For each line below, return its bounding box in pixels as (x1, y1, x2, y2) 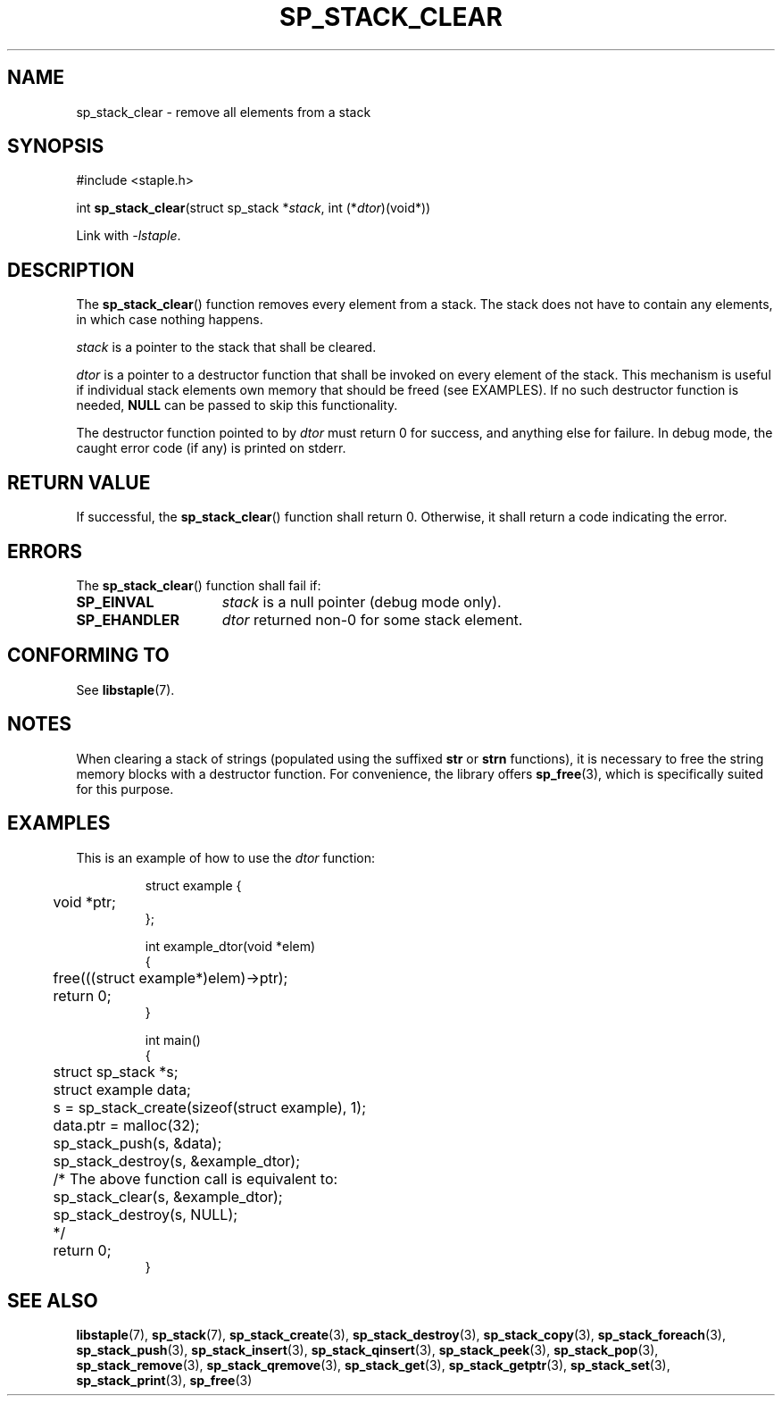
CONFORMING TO (7, 644, 170, 667)
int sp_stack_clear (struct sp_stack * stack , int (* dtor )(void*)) (76, 200, 431, 216)
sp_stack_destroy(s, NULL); (53, 1205, 238, 1223)
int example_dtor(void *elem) (145, 938, 316, 954)
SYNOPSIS (7, 135, 104, 158)
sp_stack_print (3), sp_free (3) (76, 1373, 253, 1389)
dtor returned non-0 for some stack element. (221, 610, 523, 629)
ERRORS (7, 539, 83, 563)
